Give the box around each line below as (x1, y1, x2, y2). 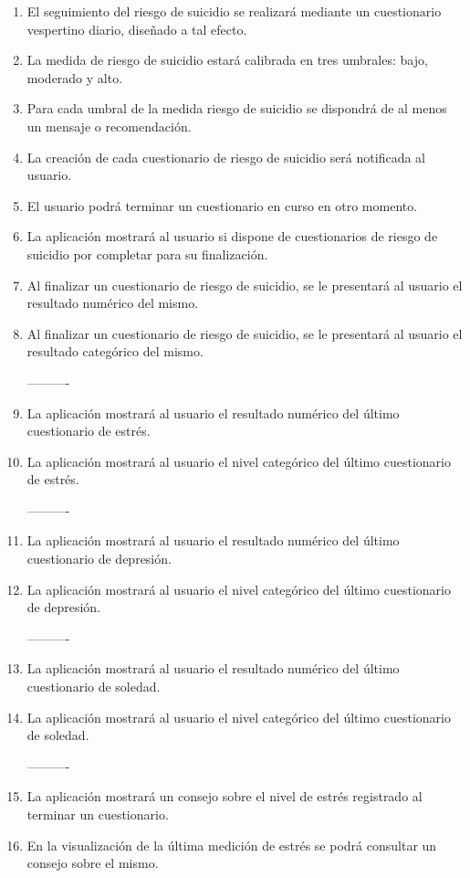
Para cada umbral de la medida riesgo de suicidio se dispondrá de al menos (26, 99, 447, 118)
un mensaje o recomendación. (26, 116, 192, 135)
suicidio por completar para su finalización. (26, 244, 268, 263)
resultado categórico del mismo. (26, 342, 204, 361)
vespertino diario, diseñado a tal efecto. (26, 19, 247, 38)
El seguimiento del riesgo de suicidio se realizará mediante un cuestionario (26, 2, 442, 20)
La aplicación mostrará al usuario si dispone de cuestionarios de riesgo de (26, 227, 438, 246)
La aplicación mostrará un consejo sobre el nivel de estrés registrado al (26, 787, 423, 806)
